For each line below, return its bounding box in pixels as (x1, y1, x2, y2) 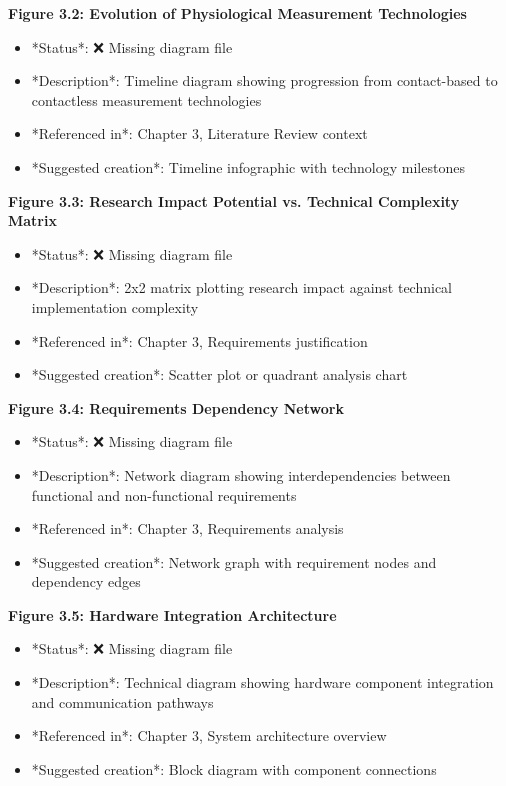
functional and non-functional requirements (31, 484, 297, 505)
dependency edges (31, 571, 141, 592)
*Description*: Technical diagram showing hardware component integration (31, 672, 494, 693)
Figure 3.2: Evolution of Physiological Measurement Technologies (8, 3, 467, 23)
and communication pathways (31, 691, 214, 712)
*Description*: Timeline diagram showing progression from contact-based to (31, 70, 498, 91)
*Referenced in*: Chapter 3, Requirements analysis (31, 518, 344, 539)
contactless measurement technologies (31, 89, 262, 110)
